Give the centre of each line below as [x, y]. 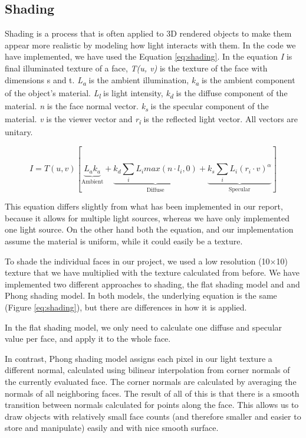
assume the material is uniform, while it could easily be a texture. [124, 241]
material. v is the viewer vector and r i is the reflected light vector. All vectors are [152, 119]
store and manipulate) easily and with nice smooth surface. [112, 428]
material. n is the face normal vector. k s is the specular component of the [137, 106]
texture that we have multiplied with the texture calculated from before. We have [152, 272]
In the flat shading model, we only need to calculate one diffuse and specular [144, 327]
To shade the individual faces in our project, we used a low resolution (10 [137, 261]
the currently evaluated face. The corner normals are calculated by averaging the [151, 381]
